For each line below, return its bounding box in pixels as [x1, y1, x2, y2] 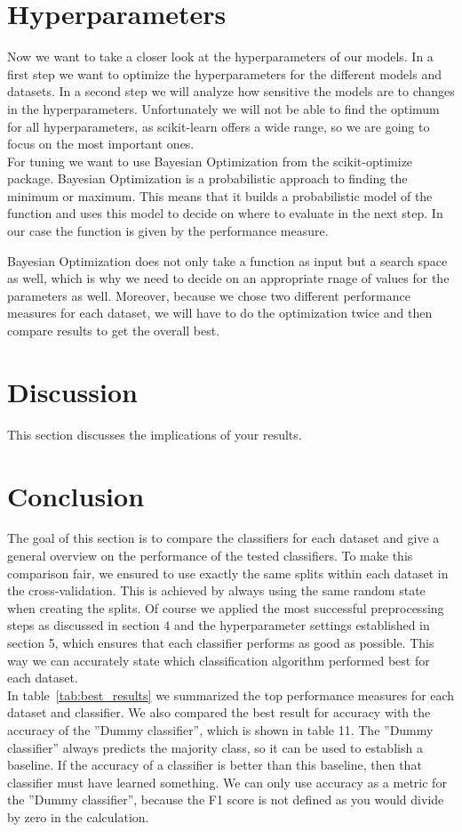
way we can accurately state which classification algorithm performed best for [7, 650, 430, 669]
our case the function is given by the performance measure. [7, 222, 329, 240]
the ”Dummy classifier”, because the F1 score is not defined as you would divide [7, 790, 444, 809]
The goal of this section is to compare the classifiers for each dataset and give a [7, 529, 440, 547]
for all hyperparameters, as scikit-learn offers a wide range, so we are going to [7, 117, 430, 135]
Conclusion [7, 477, 145, 513]
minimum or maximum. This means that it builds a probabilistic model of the [7, 186, 433, 205]
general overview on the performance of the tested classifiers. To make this [7, 546, 413, 565]
